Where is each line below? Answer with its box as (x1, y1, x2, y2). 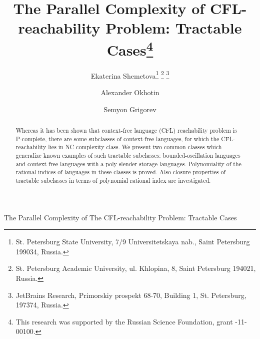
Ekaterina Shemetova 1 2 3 (90, 69, 169, 81)
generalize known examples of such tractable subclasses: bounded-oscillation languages (15, 151, 240, 160)
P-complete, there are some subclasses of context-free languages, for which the (15, 134, 219, 143)
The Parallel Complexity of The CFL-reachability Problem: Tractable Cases (4, 212, 237, 222)
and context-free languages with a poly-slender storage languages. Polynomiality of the (15, 159, 241, 168)
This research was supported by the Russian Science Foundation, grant (15, 316, 233, 326)
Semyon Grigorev (103, 104, 156, 114)
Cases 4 (106, 37, 153, 60)
